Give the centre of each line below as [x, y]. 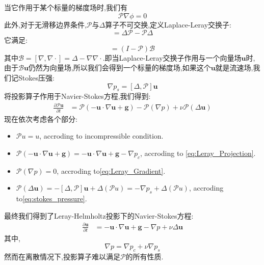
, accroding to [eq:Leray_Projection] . [198, 153]
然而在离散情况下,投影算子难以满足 [62, 256]
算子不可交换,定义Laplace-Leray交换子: [168, 24]
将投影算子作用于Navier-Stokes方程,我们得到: [77, 96]
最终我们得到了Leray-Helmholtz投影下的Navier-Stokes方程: [99, 215]
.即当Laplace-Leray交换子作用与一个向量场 [172, 57]
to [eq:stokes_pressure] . [51, 198]
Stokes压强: [36, 77]
